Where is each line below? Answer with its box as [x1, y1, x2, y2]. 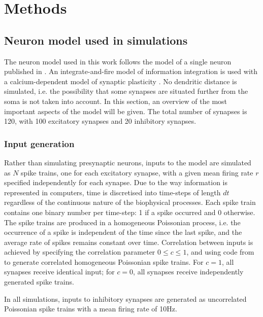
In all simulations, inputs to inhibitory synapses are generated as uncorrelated [4, 293, 247, 304]
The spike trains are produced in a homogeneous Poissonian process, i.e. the [4, 217, 241, 227]
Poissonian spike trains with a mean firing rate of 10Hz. [4, 303, 177, 314]
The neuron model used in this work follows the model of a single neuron [4, 56, 232, 66]
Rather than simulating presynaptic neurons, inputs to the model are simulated [4, 157, 251, 167]
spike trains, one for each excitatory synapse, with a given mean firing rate [21, 167, 253, 178]
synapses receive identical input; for [4, 266, 115, 277]
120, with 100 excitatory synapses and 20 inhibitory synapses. [4, 116, 196, 126]
